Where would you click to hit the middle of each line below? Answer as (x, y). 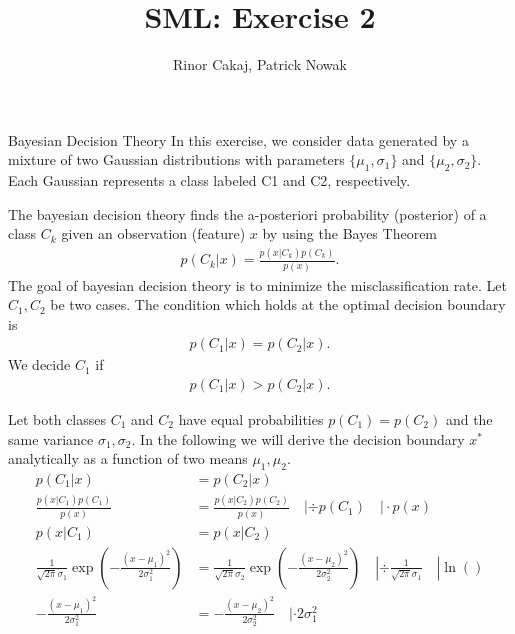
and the (469, 418)
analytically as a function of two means (128, 458)
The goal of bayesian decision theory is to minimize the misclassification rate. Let (257, 284)
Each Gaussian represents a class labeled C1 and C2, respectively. (209, 180)
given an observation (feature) (153, 233)
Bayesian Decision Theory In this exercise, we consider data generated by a (238, 139)
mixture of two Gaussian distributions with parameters (176, 159)
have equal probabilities (251, 418)
